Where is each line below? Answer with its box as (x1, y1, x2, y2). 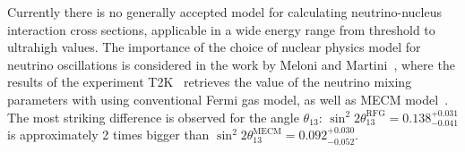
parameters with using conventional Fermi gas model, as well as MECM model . (7, 89, 449, 108)
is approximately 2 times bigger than (7, 125, 210, 144)
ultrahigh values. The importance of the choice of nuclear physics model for (7, 38, 421, 56)
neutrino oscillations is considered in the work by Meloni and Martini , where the (7, 55, 455, 73)
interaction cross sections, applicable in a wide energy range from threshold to (7, 20, 435, 38)
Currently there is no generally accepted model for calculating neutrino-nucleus (7, 3, 442, 21)
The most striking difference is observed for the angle (7, 107, 299, 126)
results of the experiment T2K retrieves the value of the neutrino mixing (7, 72, 412, 91)
